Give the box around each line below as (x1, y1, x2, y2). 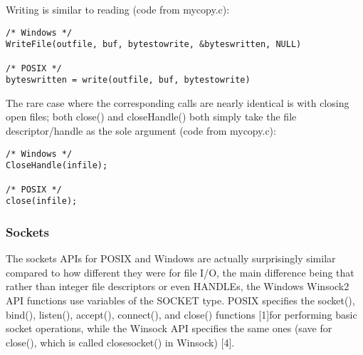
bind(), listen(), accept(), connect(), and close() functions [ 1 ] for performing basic (6, 307, 357, 321)
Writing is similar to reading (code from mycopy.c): (6, 2, 230, 16)
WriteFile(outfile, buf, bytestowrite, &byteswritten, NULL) (6, 39, 302, 50)
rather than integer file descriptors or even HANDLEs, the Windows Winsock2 (6, 279, 349, 294)
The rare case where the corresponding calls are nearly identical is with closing (6, 95, 349, 110)
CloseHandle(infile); (6, 160, 108, 171)
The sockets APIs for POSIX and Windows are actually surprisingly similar (6, 251, 336, 266)
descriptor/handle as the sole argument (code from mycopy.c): (6, 123, 276, 138)
